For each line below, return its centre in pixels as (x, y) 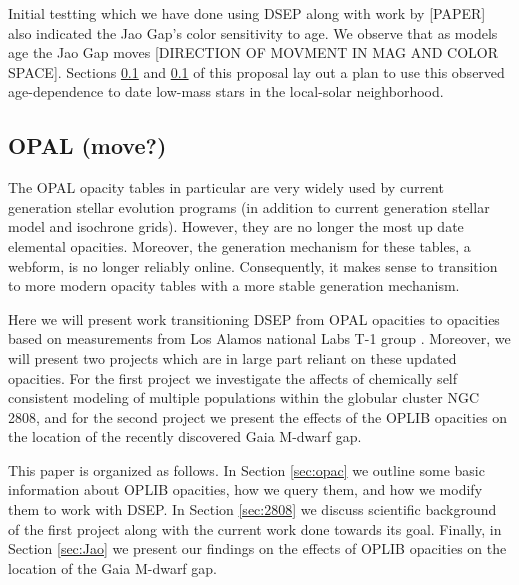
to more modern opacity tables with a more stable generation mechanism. (234, 285)
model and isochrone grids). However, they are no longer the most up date (236, 226)
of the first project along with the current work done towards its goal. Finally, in (255, 528)
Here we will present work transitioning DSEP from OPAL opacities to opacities (254, 318)
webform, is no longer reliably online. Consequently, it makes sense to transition (253, 265)
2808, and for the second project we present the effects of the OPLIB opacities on (258, 416)
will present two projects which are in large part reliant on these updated (232, 357)
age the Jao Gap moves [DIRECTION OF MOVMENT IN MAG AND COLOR (253, 52)
